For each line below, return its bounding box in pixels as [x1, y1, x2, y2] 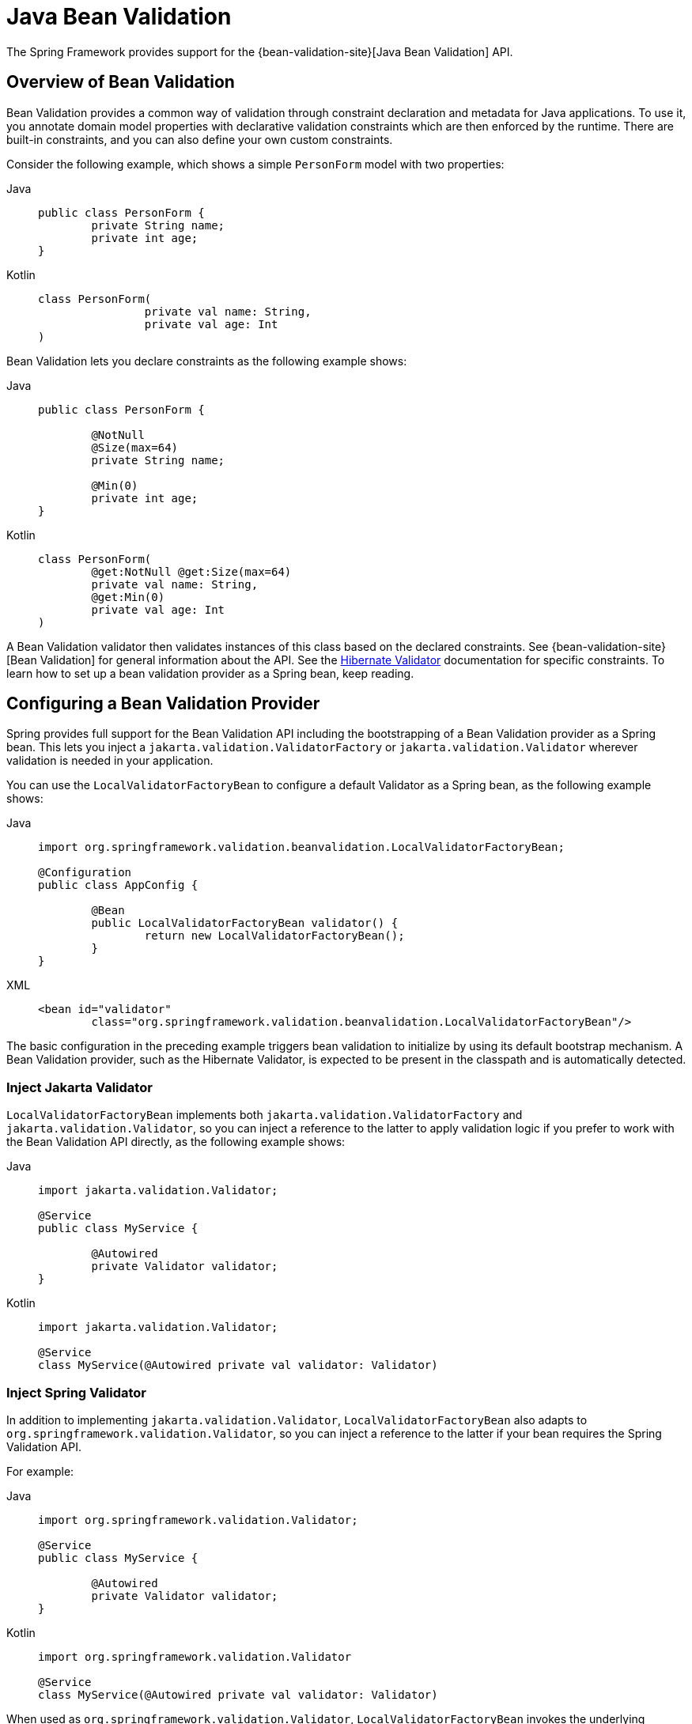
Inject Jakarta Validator [6, 1079, 153, 1095]
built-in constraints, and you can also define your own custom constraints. [6, 132, 393, 146]
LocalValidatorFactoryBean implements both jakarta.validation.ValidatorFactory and [6, 1108, 523, 1122]
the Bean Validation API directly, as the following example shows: [6, 1135, 346, 1149]
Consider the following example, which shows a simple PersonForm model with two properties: [6, 157, 505, 171]
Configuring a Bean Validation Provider [6, 694, 320, 714]
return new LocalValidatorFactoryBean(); [144, 929, 405, 943]
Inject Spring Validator [6, 1384, 146, 1401]
